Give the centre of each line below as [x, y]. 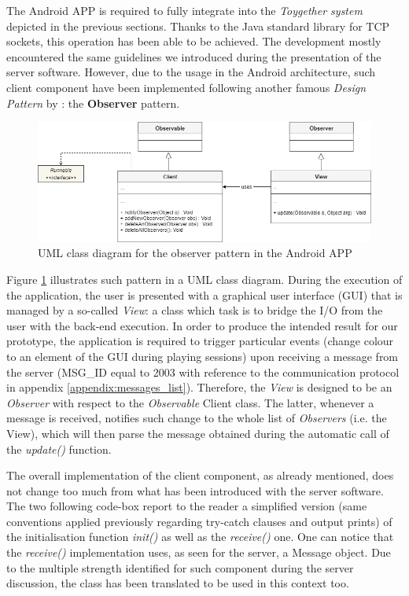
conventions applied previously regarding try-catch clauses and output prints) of [199, 521]
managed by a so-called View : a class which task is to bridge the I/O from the [195, 310]
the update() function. [59, 449]
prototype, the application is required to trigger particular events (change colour [200, 341]
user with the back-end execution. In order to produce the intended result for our [202, 325]
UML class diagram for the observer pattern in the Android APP [195, 253]
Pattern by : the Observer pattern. [93, 103]
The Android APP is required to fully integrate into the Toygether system [184, 10]
